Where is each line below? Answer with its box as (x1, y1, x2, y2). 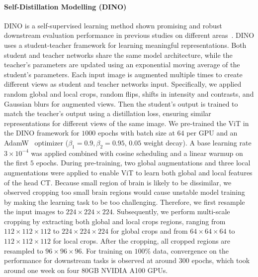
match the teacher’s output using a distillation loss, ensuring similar (4, 108, 211, 119)
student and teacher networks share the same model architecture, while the (4, 49, 233, 60)
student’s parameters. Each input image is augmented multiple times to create (4, 69, 243, 79)
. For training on (82, 245, 132, 256)
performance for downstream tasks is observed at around (4, 255, 177, 266)
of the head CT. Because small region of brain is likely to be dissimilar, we (4, 177, 232, 187)
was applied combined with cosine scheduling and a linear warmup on (31, 147, 243, 158)
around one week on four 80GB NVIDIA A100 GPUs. (4, 265, 168, 275)
